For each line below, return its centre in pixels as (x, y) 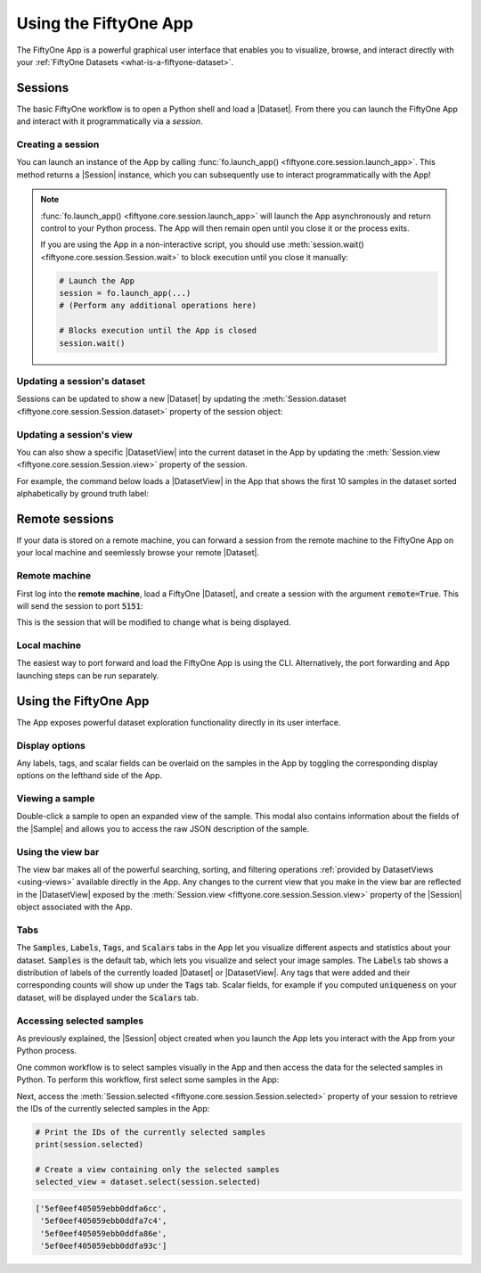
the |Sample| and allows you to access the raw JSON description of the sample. (163, 828)
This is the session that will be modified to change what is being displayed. (154, 622)
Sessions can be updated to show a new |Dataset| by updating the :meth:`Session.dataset (181, 399)
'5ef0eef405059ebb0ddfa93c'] (104, 1246)
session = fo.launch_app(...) (125, 293)
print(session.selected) (90, 1145)
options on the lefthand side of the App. (90, 776)
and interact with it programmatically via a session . (110, 121)
